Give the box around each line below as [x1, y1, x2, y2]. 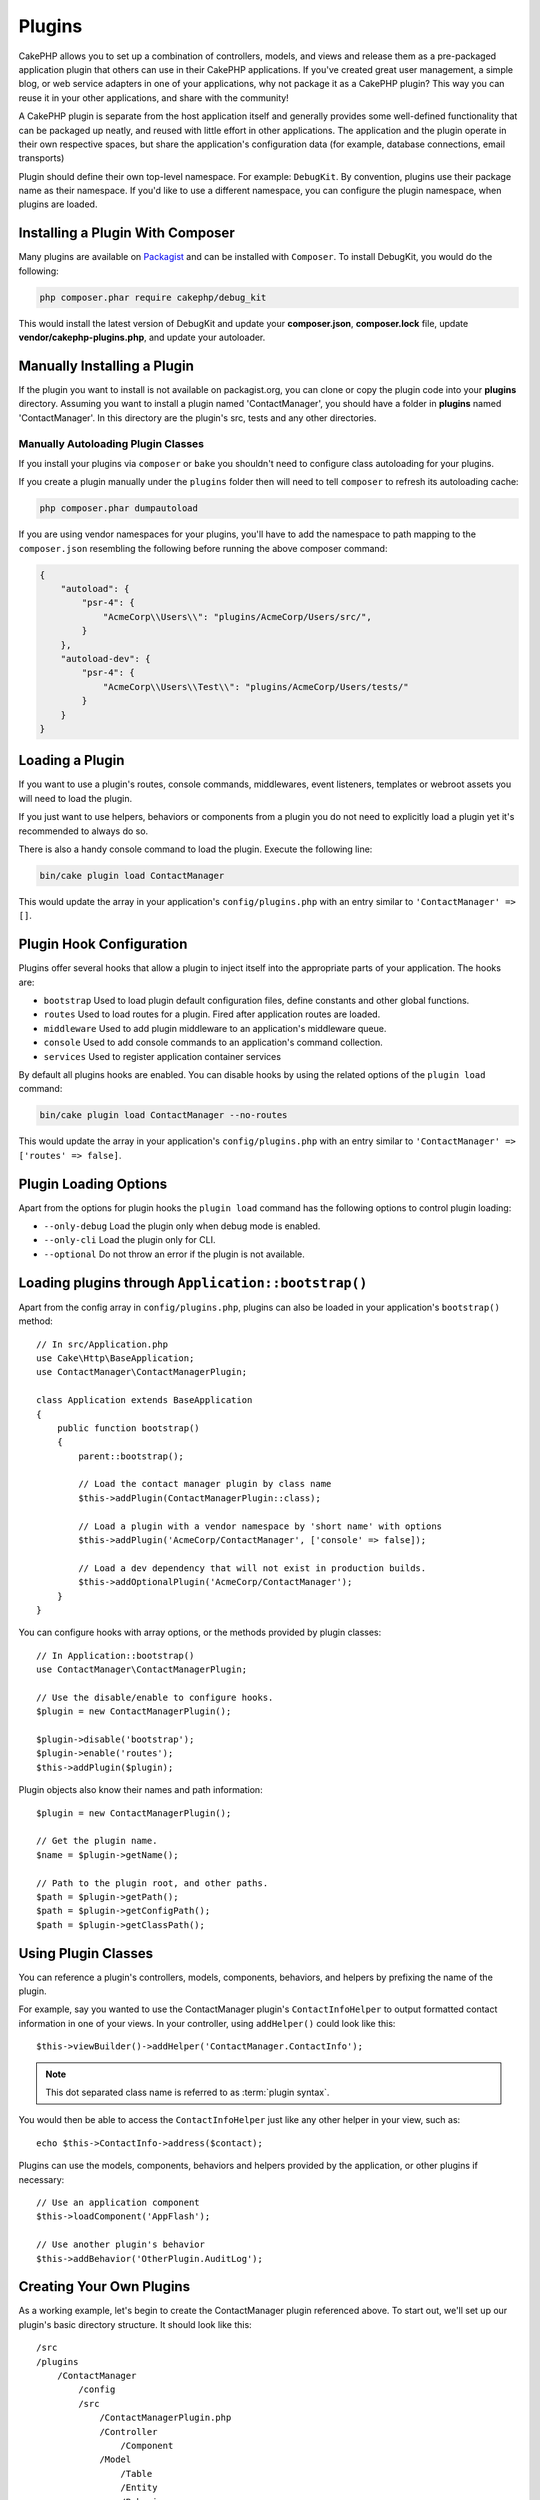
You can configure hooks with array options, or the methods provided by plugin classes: [18, 1626, 382, 1639]
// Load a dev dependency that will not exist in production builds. [78, 1562, 427, 1574]
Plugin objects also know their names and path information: [18, 1784, 264, 1796]
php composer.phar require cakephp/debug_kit [39, 291, 267, 303]
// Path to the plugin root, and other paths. [36, 1877, 269, 1889]
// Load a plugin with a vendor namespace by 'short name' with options [78, 1520, 443, 1532]
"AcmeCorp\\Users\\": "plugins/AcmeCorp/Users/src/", [102, 611, 372, 622]
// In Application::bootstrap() [36, 1650, 195, 1661]
